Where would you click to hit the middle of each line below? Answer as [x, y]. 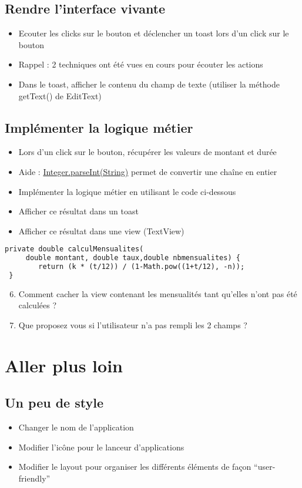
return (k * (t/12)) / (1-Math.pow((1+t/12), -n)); [142, 267]
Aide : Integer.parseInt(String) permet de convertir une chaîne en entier [148, 171]
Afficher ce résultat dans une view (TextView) [101, 230]
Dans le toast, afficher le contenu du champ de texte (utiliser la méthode [149, 84]
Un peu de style [54, 403]
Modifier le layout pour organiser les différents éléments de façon [135, 467]
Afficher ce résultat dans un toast [78, 211]
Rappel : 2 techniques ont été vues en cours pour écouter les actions [141, 64]
